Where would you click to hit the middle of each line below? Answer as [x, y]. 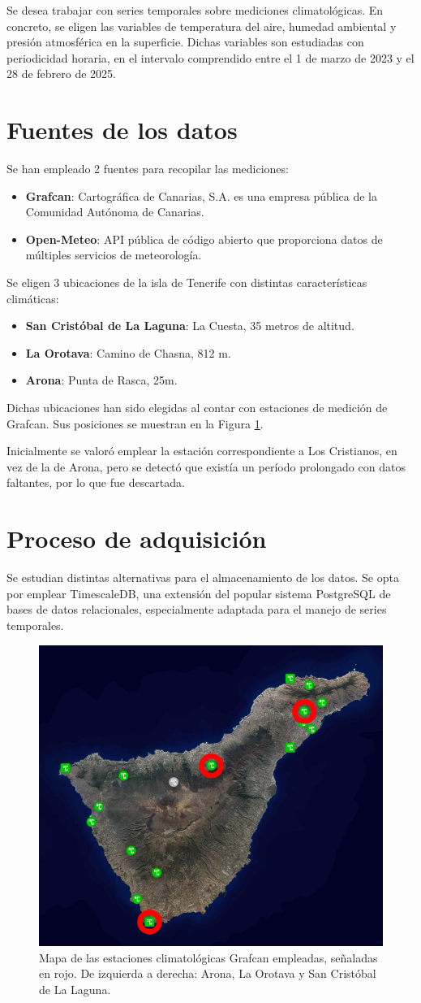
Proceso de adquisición [137, 538]
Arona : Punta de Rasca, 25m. [101, 380]
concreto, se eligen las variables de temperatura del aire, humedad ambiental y [202, 26]
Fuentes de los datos [122, 130]
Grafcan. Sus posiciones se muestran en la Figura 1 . [135, 423]
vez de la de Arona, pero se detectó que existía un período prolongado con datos [206, 466]
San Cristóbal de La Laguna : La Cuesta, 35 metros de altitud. [190, 326]
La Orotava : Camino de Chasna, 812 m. [128, 352]
